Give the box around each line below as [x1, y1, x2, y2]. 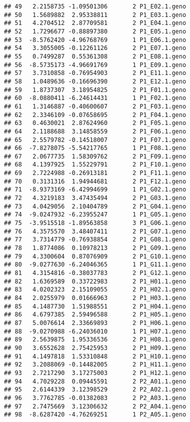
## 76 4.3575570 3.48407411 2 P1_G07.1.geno [4, 227, 187, 235]
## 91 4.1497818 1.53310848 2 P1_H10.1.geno [4, 352, 187, 360]
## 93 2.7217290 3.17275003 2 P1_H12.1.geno [4, 369, 187, 376]
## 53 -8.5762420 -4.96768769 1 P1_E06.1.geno [4, 36, 187, 43]
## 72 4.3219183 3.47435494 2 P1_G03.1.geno [4, 194, 187, 202]
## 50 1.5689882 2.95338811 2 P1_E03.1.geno [4, 11, 187, 18]
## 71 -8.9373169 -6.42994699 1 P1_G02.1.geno [4, 186, 187, 193]
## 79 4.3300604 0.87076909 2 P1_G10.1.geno [4, 252, 187, 260]
